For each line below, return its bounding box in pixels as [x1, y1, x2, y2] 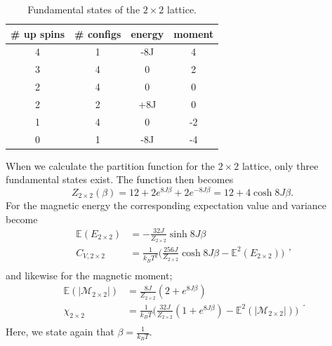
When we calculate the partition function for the [6, 158, 215, 173]
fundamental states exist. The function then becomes [6, 172, 234, 187]
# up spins [11, 26, 65, 41]
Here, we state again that [6, 324, 114, 338]
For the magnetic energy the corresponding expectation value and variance [6, 198, 327, 213]
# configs [74, 26, 121, 41]
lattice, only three [241, 158, 319, 173]
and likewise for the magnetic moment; [6, 267, 173, 282]
